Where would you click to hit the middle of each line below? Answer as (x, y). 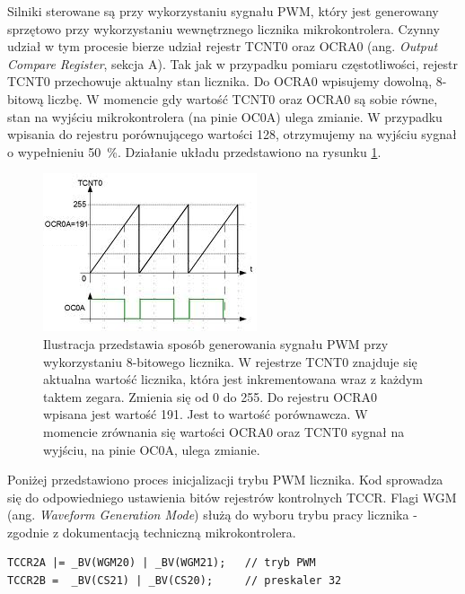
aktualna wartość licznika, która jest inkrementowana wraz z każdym (233, 379)
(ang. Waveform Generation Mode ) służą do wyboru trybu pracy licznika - (212, 515)
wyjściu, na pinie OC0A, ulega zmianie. (152, 449)
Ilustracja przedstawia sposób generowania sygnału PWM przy (216, 343)
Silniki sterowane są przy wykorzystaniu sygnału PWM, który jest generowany (223, 11)
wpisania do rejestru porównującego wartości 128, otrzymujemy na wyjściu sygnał (232, 134)
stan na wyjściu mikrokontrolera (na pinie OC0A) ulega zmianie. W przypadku (225, 116)
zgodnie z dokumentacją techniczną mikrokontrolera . (152, 532)
